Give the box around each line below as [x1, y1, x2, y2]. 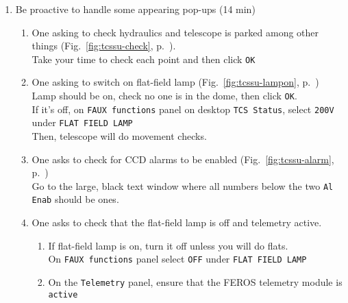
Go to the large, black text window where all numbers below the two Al [32, 178, 334, 193]
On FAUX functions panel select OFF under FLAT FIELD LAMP [48, 252, 307, 266]
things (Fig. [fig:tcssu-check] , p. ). [32, 38, 176, 53]
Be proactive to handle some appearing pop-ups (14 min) [15, 2, 256, 16]
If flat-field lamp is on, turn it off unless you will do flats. [48, 238, 288, 252]
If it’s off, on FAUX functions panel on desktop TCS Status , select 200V [32, 101, 334, 116]
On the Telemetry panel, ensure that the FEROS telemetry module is [48, 274, 343, 289]
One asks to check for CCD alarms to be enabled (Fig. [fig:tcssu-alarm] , [32, 151, 334, 166]
